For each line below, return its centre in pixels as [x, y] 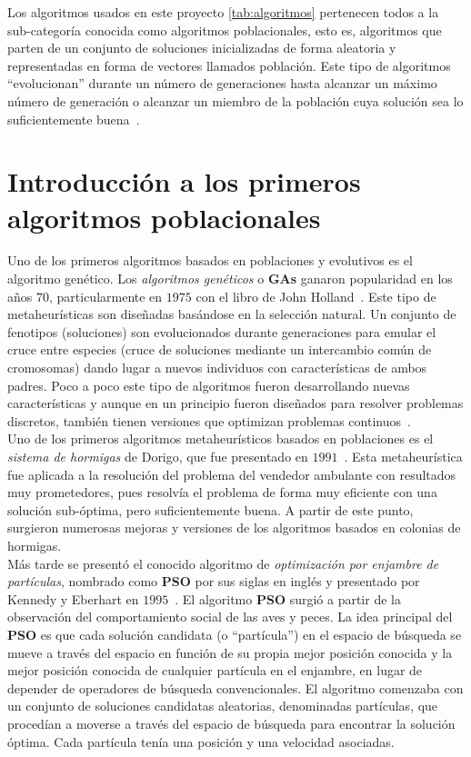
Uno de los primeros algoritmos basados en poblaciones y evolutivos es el [210, 260]
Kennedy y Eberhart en [73, 598]
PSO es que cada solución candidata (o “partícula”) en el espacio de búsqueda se [235, 634]
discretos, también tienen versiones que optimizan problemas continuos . [209, 420]
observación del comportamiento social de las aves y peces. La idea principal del [230, 617]
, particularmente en [105, 296]
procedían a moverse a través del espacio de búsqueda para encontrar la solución [231, 723]
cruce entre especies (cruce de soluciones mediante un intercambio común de [220, 349]
